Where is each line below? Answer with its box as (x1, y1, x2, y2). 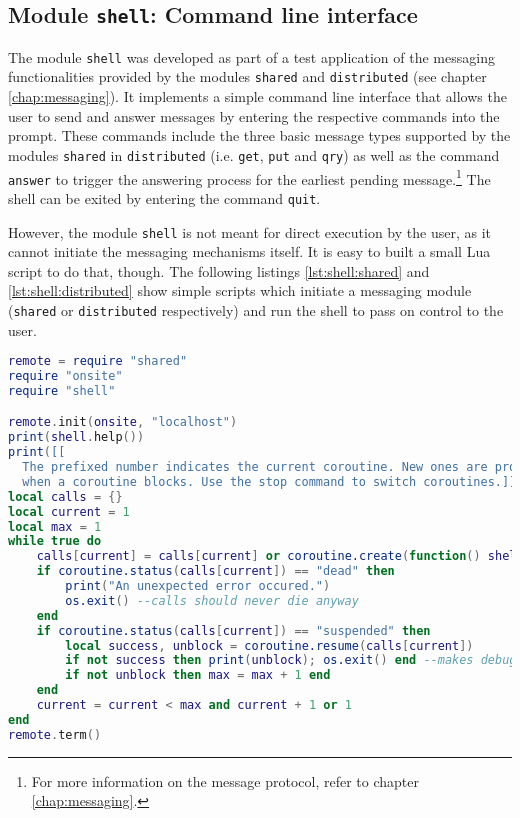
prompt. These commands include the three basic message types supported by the (8, 125, 511, 146)
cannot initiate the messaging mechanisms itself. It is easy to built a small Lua (8, 241, 491, 262)
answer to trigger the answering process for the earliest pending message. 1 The (8, 165, 491, 189)
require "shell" (8, 383, 116, 398)
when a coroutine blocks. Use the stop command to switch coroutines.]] (22, 474, 517, 489)
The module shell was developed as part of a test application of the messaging (8, 46, 495, 67)
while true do (8, 534, 102, 549)
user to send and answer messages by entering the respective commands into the (8, 105, 500, 126)
